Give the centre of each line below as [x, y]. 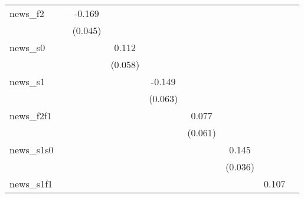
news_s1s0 [32, 150]
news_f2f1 [31, 115]
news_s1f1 [31, 184]
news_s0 [27, 47]
